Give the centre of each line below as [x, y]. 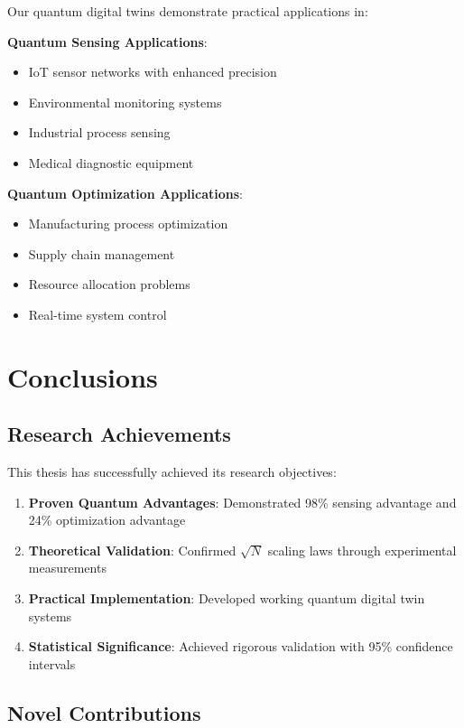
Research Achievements [119, 434]
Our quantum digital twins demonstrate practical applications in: [188, 11]
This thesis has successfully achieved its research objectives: [172, 472]
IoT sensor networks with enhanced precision [153, 72]
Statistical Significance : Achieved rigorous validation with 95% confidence [241, 646]
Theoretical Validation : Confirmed [132, 550]
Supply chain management [102, 253]
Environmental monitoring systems [125, 102]
